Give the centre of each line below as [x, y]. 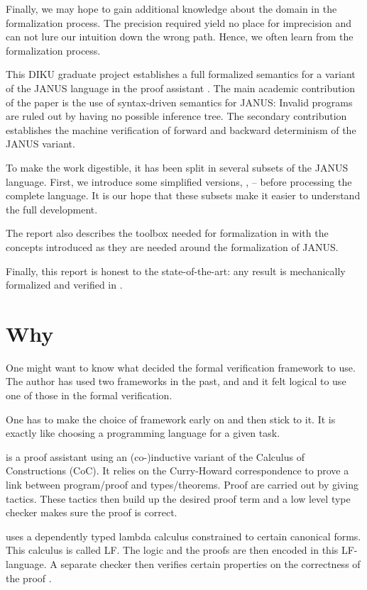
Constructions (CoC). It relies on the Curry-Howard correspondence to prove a [177, 471]
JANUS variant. [40, 144]
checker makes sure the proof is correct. [92, 512]
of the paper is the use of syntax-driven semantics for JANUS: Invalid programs [179, 102]
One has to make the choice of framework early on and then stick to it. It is [171, 419]
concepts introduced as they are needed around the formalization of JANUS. [172, 246]
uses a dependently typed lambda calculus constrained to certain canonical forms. [183, 536]
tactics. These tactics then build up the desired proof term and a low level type [178, 498]
